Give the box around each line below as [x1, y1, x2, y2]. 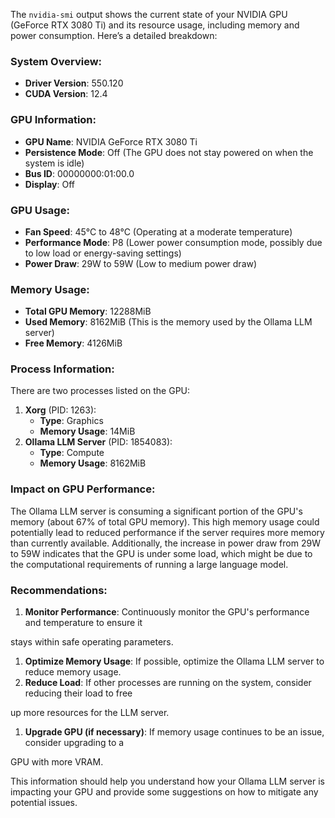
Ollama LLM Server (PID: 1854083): [24, 436, 173, 448]
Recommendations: [10, 583, 108, 597]
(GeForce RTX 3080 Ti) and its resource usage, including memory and [10, 19, 300, 31]
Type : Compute [39, 447, 105, 459]
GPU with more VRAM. [10, 756, 104, 768]
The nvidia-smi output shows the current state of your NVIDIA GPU [10, 9, 288, 20]
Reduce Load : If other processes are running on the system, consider [24, 677, 312, 689]
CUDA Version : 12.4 [24, 88, 108, 100]
